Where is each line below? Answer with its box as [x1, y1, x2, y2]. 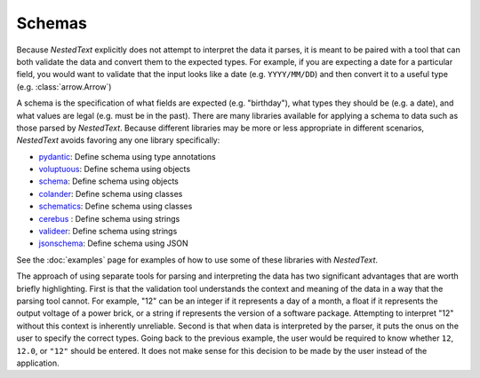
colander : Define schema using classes [38, 188, 183, 199]
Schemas [16, 13, 88, 33]
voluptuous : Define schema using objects [38, 164, 191, 175]
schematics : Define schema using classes [38, 201, 193, 212]
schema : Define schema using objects [38, 176, 180, 186]
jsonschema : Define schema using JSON [38, 238, 188, 248]
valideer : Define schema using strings [38, 226, 178, 237]
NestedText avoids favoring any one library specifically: [16, 135, 220, 146]
